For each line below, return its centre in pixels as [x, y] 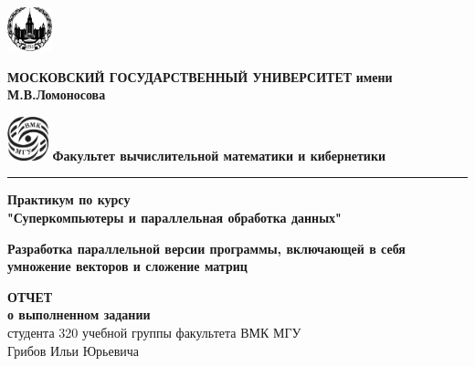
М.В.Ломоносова [57, 94]
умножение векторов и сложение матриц [127, 266]
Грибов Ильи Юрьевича [74, 350]
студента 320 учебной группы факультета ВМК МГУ [154, 332]
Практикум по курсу [69, 199]
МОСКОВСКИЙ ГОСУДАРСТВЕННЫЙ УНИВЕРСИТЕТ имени [200, 76]
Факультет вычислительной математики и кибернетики [219, 155]
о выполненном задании [79, 314]
